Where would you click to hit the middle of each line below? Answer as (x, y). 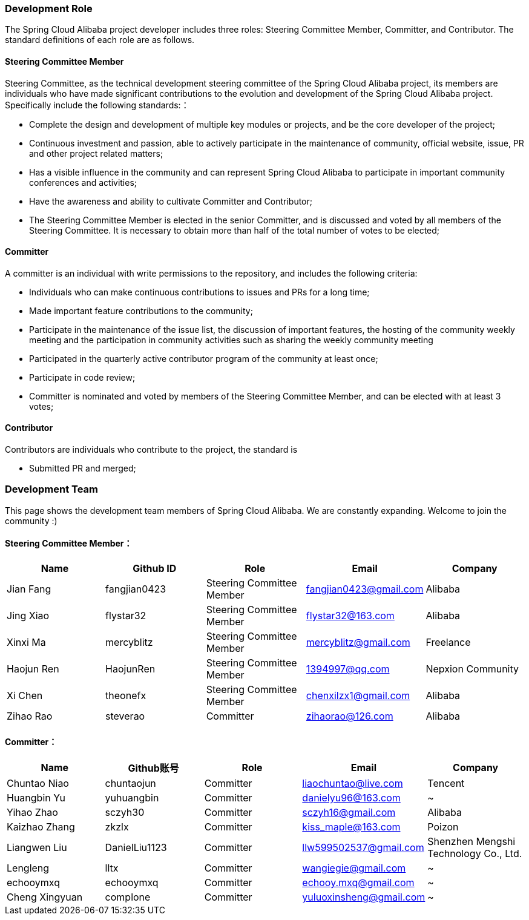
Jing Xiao (28, 616)
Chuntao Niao (38, 784)
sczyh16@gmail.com (349, 813)
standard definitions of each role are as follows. (100, 40)
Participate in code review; (82, 377)
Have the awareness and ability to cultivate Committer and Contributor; (171, 201)
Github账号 (153, 768)
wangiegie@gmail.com (354, 868)
